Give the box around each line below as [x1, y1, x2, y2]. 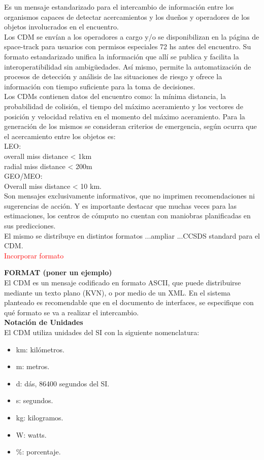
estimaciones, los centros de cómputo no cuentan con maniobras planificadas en [4, 210, 251, 221]
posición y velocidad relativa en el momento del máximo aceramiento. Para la [4, 111, 245, 121]
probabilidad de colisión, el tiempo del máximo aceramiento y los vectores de [4, 101, 243, 111]
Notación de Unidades [4, 317, 83, 327]
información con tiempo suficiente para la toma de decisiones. [4, 81, 195, 91]
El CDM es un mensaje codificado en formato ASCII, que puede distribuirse [4, 277, 241, 288]
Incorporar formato [4, 250, 64, 260]
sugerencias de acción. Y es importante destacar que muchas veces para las [4, 200, 237, 211]
